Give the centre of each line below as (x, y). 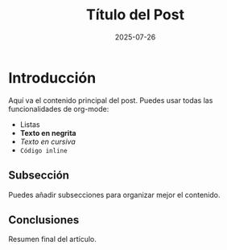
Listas (30, 124)
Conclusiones (44, 220)
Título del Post (135, 15)
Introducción (52, 78)
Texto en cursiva (48, 141)
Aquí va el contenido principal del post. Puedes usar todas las (111, 100)
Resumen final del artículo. (52, 240)
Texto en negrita (48, 133)
